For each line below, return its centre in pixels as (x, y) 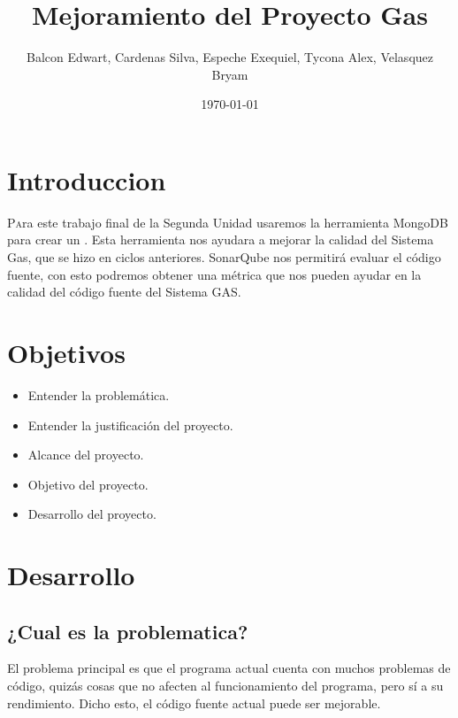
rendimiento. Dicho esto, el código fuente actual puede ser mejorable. (194, 703)
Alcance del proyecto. (86, 455)
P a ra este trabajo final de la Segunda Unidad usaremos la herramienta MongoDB (228, 222)
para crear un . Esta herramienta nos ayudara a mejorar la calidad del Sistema (221, 239)
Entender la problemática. (99, 394)
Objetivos (66, 352)
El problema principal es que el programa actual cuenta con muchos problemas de (229, 668)
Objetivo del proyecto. (88, 484)
